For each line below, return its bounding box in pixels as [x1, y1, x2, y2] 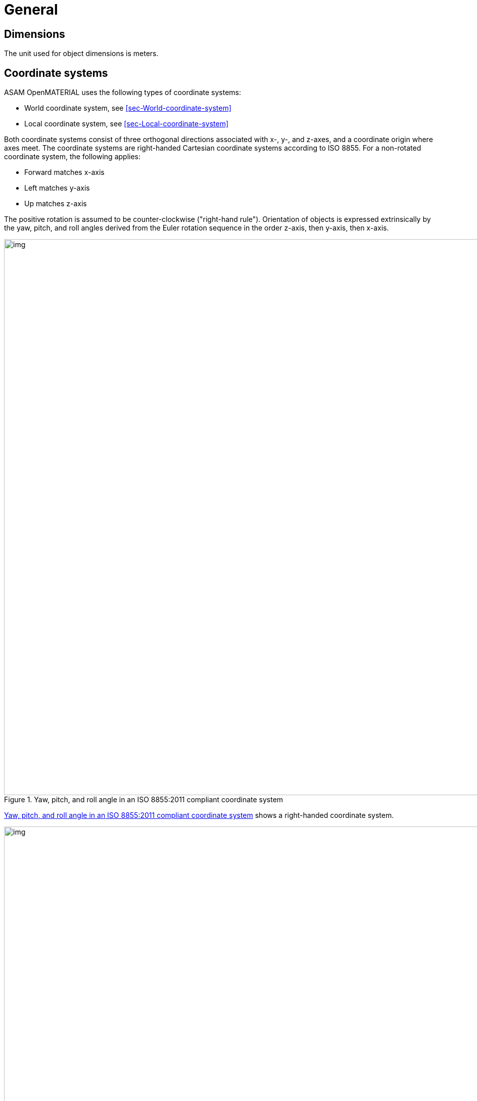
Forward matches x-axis [24, 168, 105, 177]
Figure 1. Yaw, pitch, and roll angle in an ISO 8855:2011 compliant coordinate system [4, 795, 283, 804]
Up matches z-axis [24, 199, 87, 208]
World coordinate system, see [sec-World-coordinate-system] [24, 104, 231, 113]
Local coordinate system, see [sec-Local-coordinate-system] [24, 119, 229, 128]
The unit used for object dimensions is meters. [4, 49, 159, 58]
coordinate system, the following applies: [4, 152, 141, 161]
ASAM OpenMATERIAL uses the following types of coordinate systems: [4, 88, 241, 97]
